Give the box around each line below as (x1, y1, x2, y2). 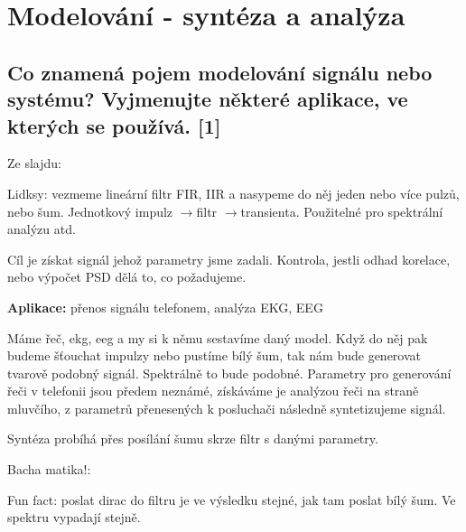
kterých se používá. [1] (7, 111, 221, 139)
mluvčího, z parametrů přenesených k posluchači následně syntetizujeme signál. (7, 398, 446, 417)
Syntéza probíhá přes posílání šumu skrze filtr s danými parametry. (7, 429, 378, 448)
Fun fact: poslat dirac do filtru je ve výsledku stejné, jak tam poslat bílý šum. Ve (7, 490, 456, 509)
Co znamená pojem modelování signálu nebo (7, 58, 433, 86)
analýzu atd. (7, 219, 76, 238)
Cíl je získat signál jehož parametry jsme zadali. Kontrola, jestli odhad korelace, (7, 249, 451, 268)
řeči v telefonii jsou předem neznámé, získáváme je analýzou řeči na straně (7, 381, 419, 400)
